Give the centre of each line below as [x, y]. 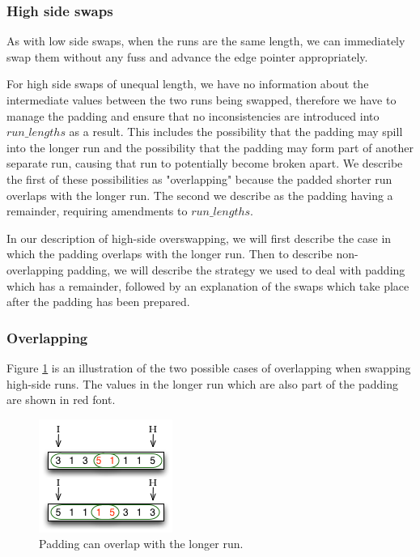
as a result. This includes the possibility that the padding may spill [236, 132]
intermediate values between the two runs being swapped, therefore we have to [202, 100]
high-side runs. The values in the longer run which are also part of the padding [202, 383]
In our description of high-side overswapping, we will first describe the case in [199, 238]
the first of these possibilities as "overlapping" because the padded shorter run [199, 179]
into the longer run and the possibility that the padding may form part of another [210, 147]
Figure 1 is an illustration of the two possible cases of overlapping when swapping [209, 367]
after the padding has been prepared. [98, 302]
